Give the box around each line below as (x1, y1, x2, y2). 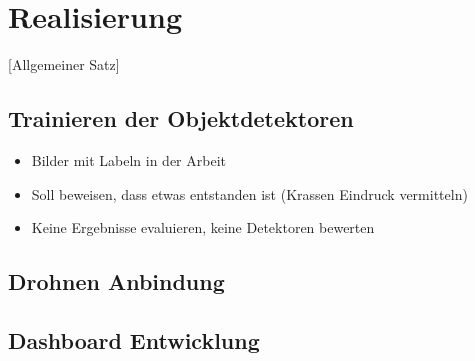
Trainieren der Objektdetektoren (8, 103, 354, 134)
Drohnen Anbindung (8, 266, 225, 297)
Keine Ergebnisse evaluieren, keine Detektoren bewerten (31, 217, 375, 238)
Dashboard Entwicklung (8, 324, 260, 355)
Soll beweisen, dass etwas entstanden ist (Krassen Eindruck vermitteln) (31, 183, 468, 204)
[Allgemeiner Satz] (8, 54, 120, 75)
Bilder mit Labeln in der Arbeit (31, 149, 226, 170)
